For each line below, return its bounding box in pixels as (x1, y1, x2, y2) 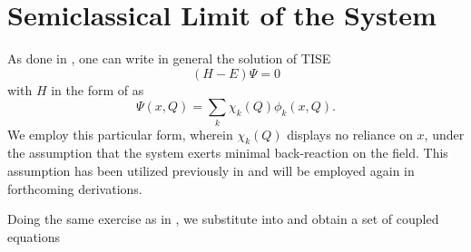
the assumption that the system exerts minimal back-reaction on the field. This (7, 143, 448, 162)
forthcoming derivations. (7, 179, 142, 198)
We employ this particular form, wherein (7, 124, 233, 143)
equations (7, 227, 61, 246)
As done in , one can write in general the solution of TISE (7, 49, 331, 68)
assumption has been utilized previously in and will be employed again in (7, 161, 415, 180)
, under (424, 124, 465, 143)
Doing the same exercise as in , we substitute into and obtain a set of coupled (7, 209, 439, 228)
